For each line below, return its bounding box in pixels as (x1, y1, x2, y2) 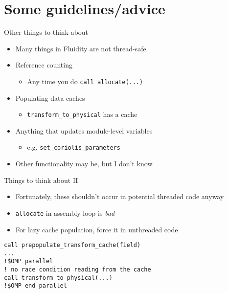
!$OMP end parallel (4, 282, 67, 290)
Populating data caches (15, 92, 85, 103)
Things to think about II (4, 175, 78, 185)
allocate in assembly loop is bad (15, 207, 115, 218)
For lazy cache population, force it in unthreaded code (15, 224, 178, 234)
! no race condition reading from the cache (4, 266, 151, 273)
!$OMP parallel (4, 258, 53, 265)
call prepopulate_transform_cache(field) (4, 242, 141, 249)
